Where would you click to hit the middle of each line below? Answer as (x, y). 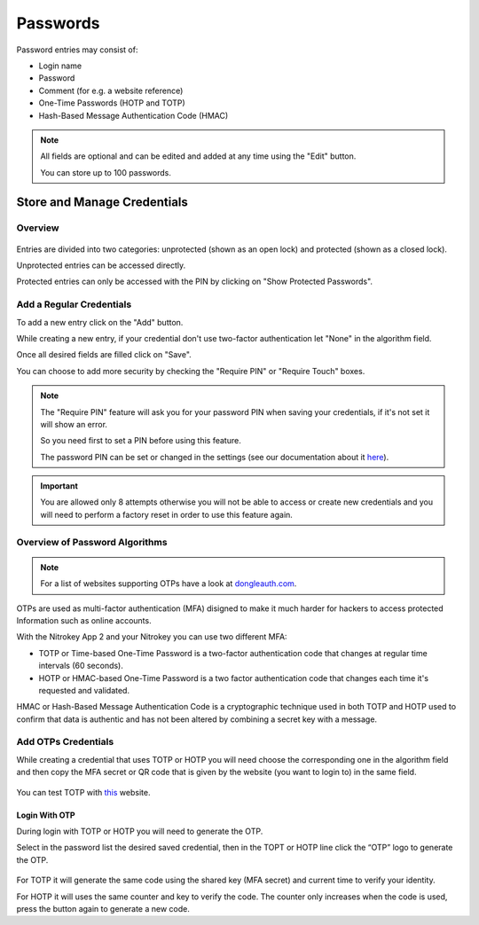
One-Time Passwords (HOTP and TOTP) (112, 103)
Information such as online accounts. (84, 620)
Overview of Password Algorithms (92, 542)
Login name (60, 66)
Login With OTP (46, 815)
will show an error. (74, 424)
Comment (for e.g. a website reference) (111, 90)
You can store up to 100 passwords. (106, 172)
